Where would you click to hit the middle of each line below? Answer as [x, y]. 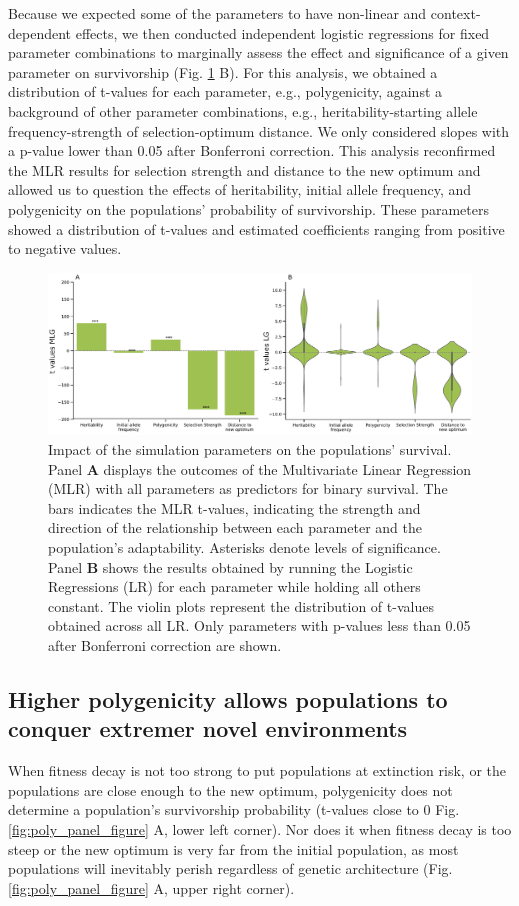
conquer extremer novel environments [208, 728]
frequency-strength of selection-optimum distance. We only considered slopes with [259, 130]
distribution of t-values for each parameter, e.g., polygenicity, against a [225, 91]
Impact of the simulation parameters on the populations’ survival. [250, 449]
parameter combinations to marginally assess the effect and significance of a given [258, 52]
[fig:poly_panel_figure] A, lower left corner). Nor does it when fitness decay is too [260, 828]
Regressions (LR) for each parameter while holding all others [234, 586]
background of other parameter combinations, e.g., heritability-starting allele [243, 110]
